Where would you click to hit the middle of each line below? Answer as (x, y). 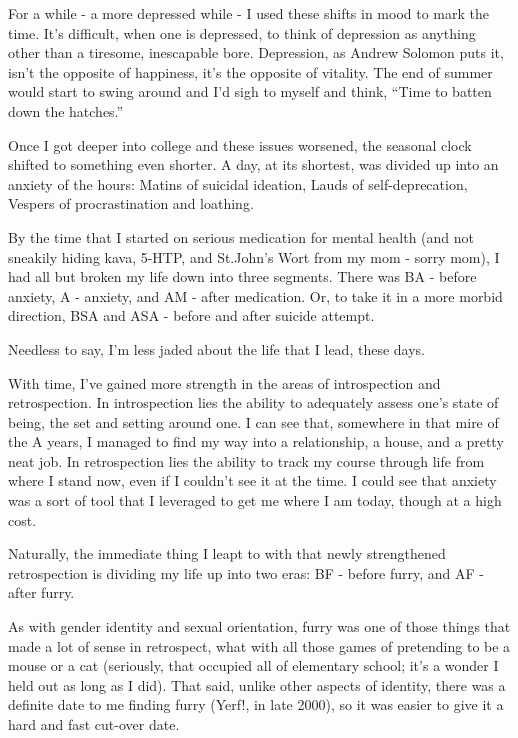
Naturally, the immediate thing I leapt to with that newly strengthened (227, 553)
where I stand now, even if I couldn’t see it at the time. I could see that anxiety (252, 480)
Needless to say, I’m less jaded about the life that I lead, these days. (216, 348)
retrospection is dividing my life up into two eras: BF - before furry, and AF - (246, 572)
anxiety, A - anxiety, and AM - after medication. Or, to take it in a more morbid (255, 295)
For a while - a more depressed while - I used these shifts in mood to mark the (249, 13)
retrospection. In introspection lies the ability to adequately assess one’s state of (253, 402)
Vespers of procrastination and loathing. (131, 203)
